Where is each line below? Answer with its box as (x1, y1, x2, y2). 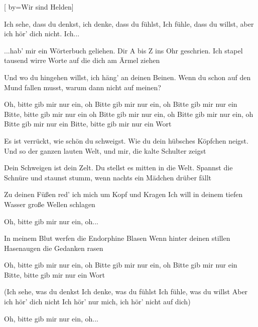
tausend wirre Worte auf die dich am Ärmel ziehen (4, 55, 160, 66)
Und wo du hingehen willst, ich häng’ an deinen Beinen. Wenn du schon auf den (4, 72, 251, 82)
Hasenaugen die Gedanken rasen (4, 242, 103, 253)
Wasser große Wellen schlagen (4, 199, 95, 209)
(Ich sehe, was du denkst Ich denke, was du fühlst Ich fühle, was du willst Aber (4, 286, 248, 297)
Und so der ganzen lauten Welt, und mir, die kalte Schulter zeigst (4, 145, 206, 156)
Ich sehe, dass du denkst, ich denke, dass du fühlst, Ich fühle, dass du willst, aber (4, 18, 254, 29)
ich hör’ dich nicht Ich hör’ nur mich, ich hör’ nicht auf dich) (4, 296, 191, 307)
